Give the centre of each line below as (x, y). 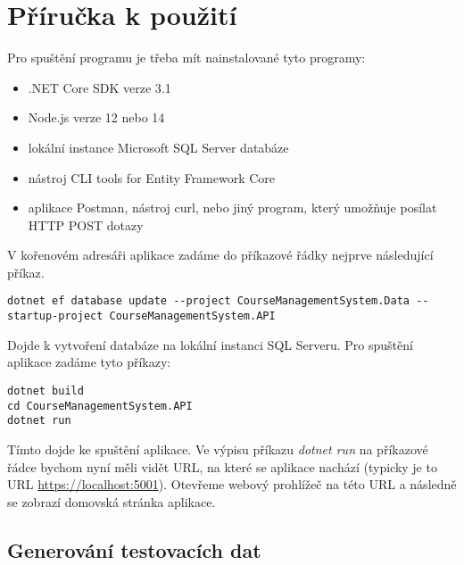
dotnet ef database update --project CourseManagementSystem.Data (209, 301)
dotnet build (46, 391)
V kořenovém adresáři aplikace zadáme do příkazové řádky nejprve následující (220, 255)
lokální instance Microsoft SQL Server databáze (158, 147)
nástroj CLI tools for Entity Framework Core (152, 177)
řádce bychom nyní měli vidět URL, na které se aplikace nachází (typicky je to (222, 466)
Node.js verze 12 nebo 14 (96, 117)
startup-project (55, 316)
